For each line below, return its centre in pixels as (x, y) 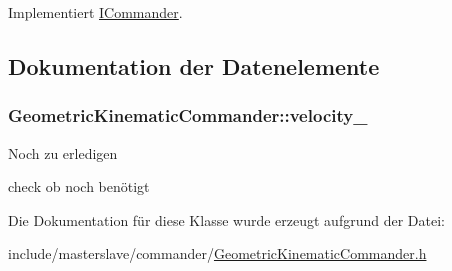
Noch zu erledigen (63, 152)
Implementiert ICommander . (95, 12)
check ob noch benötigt (79, 186)
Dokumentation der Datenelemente (194, 65)
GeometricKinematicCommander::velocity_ (188, 115)
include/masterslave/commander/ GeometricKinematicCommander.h (217, 253)
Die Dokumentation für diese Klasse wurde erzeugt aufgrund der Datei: (226, 219)
